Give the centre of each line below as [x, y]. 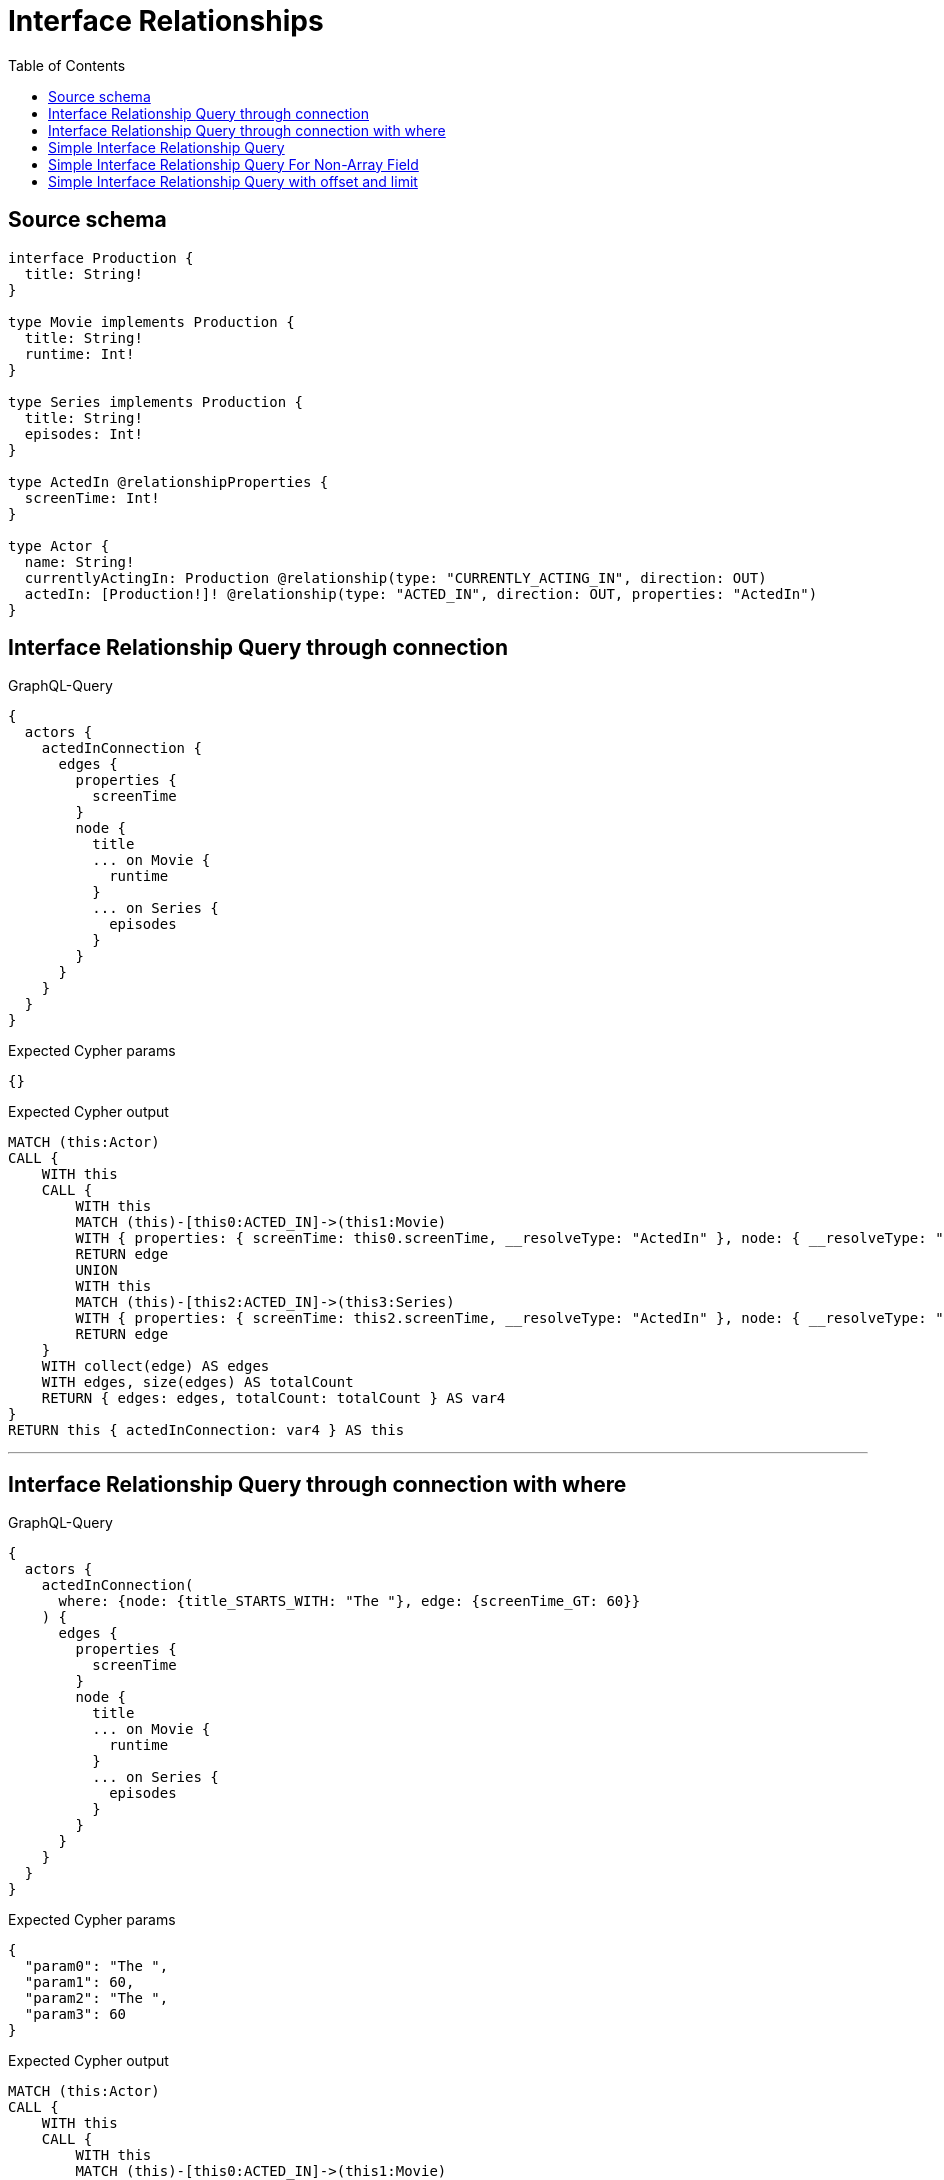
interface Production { [101, 257]
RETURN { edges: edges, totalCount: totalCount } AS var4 [273, 1398]
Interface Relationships [166, 21]
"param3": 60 [75, 2014]
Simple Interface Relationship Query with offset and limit [233, 181]
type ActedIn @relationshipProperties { [168, 481]
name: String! [79, 561]
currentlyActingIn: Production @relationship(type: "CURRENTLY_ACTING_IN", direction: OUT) [395, 577]
